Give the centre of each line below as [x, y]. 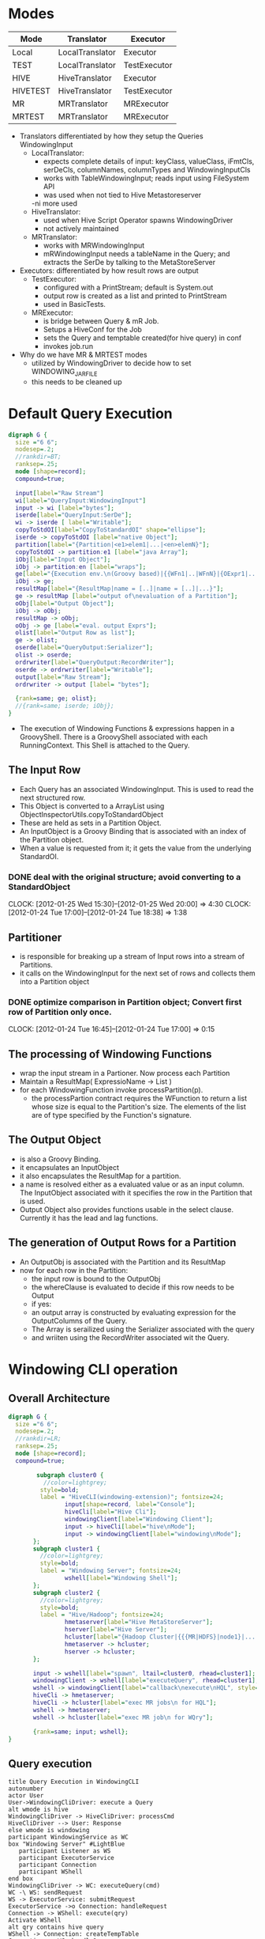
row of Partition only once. [60, 1012]
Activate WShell [35, 1920]
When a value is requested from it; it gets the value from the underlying [135, 848]
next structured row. [52, 797]
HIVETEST [32, 90]
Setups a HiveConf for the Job [92, 329]
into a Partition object [54, 981]
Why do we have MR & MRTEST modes [83, 354]
